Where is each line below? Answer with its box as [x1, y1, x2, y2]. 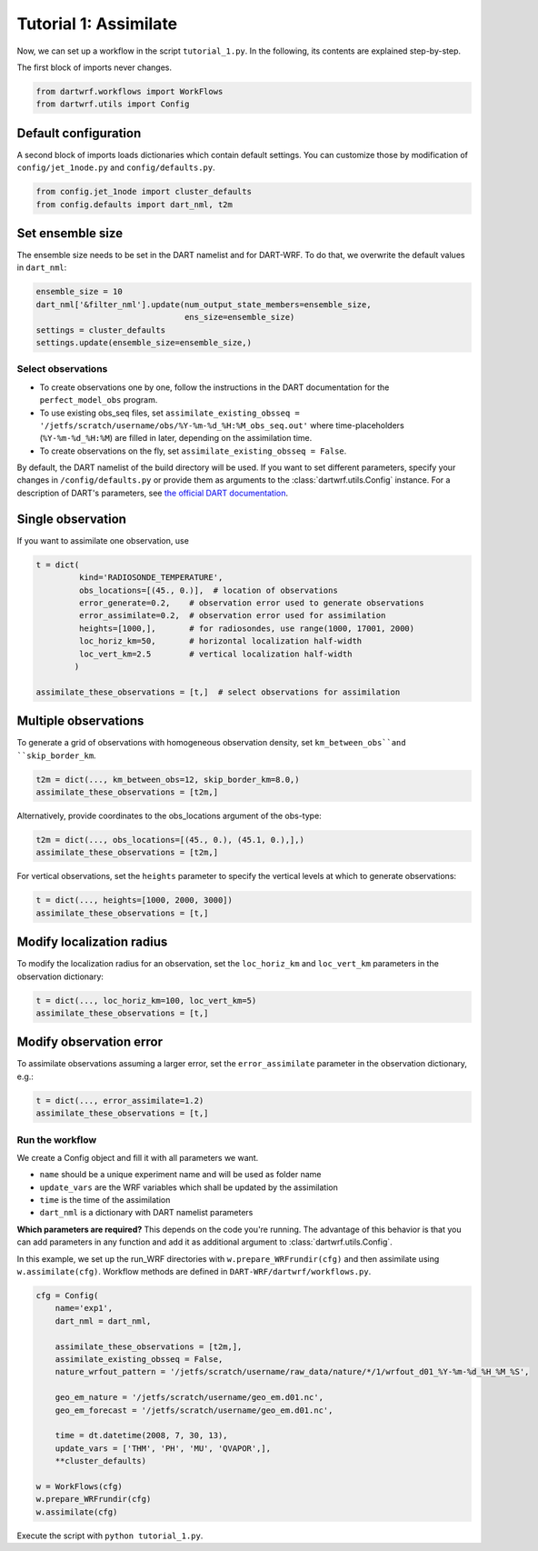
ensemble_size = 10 [35, 286, 123, 297]
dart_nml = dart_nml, [55, 1316, 152, 1326]
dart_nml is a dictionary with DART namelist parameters [39, 1207, 254, 1218]
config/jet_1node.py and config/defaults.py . [16, 162, 215, 173]
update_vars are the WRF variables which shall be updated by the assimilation [39, 1182, 338, 1193]
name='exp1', [55, 1303, 114, 1314]
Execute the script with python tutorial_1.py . [16, 1530, 204, 1541]
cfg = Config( [35, 1291, 99, 1301]
